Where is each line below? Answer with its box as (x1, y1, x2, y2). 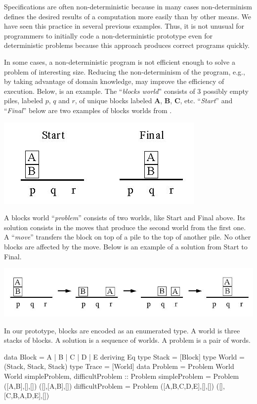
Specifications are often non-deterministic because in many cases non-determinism (4, 1, 252, 11)
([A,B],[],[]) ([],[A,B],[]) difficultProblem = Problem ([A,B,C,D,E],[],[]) (4, 380, 214, 391)
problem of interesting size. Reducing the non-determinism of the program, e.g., (4, 66, 245, 77)
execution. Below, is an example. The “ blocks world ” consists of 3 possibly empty (4, 85, 249, 96)
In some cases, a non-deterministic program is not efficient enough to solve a (4, 56, 235, 67)
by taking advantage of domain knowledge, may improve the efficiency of (4, 76, 224, 86)
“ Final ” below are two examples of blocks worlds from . (4, 105, 172, 115)
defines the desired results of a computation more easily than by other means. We (4, 11, 251, 21)
